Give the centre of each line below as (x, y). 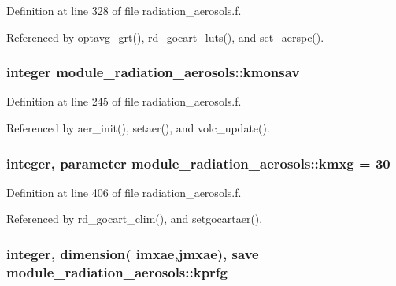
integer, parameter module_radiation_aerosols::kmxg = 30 (198, 163)
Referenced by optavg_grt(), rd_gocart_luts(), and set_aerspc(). (165, 37)
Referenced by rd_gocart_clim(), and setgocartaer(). (135, 219)
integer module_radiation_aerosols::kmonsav (153, 72)
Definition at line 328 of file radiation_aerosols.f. (124, 10)
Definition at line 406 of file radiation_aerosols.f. (124, 192)
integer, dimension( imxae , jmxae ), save (133, 253)
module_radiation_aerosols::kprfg (117, 271)
